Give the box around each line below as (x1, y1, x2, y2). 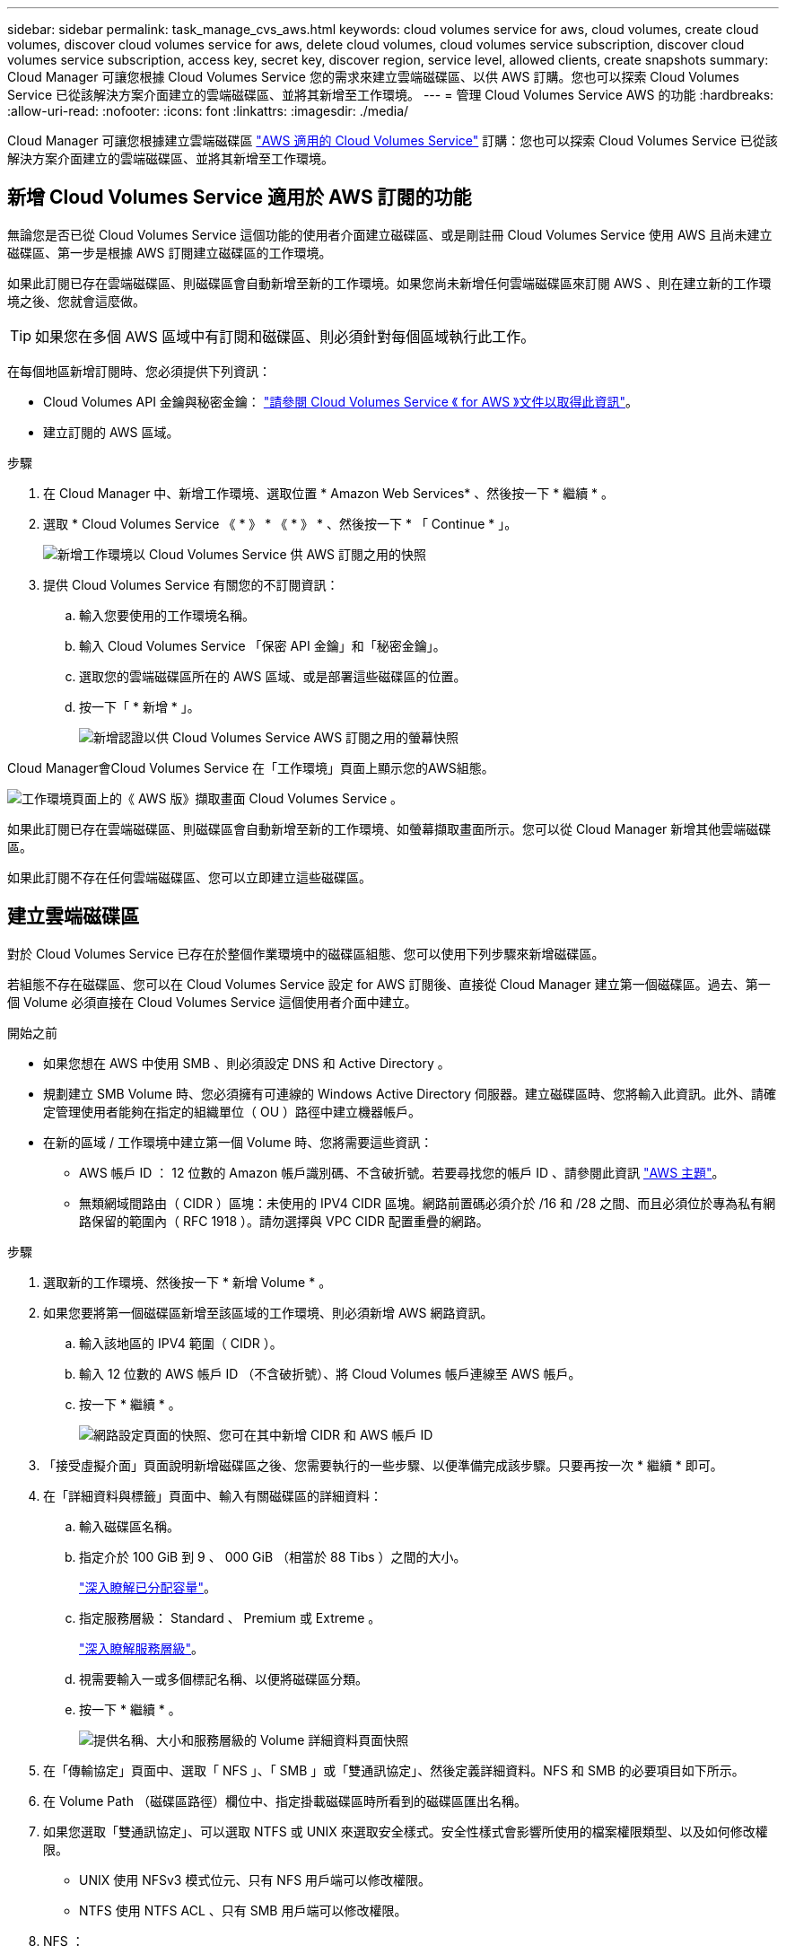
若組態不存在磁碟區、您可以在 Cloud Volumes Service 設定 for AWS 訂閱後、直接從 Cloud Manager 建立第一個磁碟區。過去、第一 (7, 976, 771, 992)
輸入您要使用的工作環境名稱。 (79, 607, 255, 623)
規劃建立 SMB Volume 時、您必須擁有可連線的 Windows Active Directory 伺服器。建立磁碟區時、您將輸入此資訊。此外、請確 (43, 1085, 777, 1101)
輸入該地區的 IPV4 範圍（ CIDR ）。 (79, 1335, 283, 1351)
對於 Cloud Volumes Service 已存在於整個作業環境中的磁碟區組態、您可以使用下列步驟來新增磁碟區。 (7, 945, 605, 961)
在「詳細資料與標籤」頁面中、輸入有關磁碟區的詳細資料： (43, 1487, 382, 1503)
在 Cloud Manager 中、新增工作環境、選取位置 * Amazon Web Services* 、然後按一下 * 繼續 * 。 (43, 485, 615, 501)
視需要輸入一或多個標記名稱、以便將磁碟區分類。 (79, 1670, 368, 1687)
